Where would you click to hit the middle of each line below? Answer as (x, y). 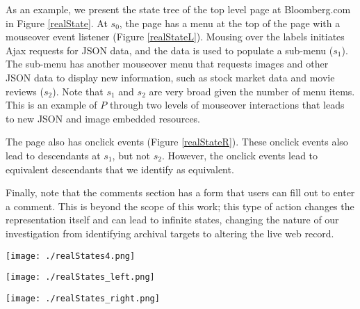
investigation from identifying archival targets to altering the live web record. (170, 233)
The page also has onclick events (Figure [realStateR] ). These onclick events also (177, 142)
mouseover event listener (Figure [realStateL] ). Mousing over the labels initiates (175, 37)
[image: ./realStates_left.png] (80, 277)
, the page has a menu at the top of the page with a (230, 23)
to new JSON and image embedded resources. (103, 118)
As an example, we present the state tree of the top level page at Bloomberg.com (178, 9)
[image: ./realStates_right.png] (83, 298)
